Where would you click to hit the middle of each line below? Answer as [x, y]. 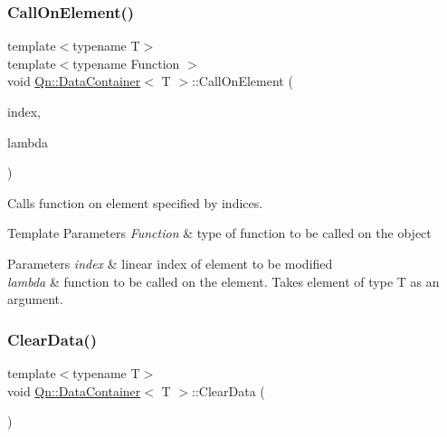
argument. [35, 299]
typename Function [126, 63]
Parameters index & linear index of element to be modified [170, 263]
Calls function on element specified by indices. [135, 202]
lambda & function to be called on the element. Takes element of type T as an [223, 281]
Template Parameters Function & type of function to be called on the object [219, 233]
